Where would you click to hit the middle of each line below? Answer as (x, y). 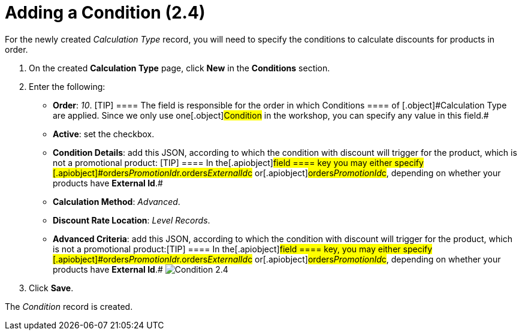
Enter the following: (67, 86)
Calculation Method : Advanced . (117, 201)
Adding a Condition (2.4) (105, 13)
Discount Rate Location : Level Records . (132, 220)
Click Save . (51, 288)
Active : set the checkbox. (104, 134)
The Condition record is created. (69, 306)
